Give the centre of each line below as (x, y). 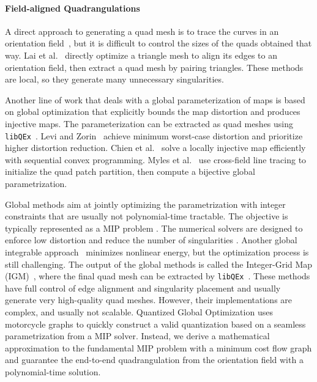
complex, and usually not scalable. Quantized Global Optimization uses (139, 311)
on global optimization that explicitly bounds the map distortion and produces (153, 112)
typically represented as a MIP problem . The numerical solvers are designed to (154, 228)
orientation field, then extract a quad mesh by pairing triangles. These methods (154, 67)
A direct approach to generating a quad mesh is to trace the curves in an (142, 31)
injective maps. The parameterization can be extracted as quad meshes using (149, 123)
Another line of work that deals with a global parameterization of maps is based (155, 99)
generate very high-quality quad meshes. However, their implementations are (149, 300)
